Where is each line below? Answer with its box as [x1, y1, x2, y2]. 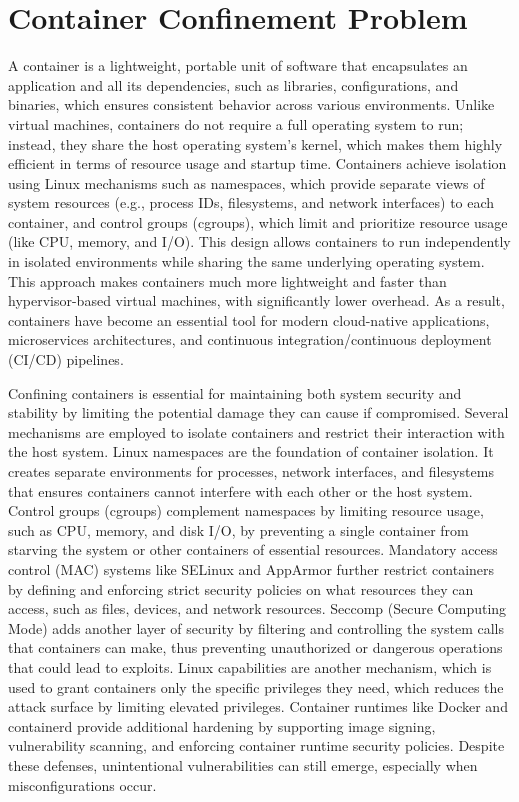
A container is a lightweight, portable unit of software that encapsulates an [8, 55, 468, 76]
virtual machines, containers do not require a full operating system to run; [8, 113, 464, 134]
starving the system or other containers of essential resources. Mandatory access [8, 539, 498, 560]
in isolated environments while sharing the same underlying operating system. [8, 251, 485, 272]
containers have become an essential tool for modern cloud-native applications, [8, 309, 490, 330]
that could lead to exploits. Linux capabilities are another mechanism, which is [8, 656, 492, 677]
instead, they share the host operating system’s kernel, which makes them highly [8, 133, 503, 154]
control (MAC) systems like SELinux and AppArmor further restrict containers [8, 558, 495, 579]
